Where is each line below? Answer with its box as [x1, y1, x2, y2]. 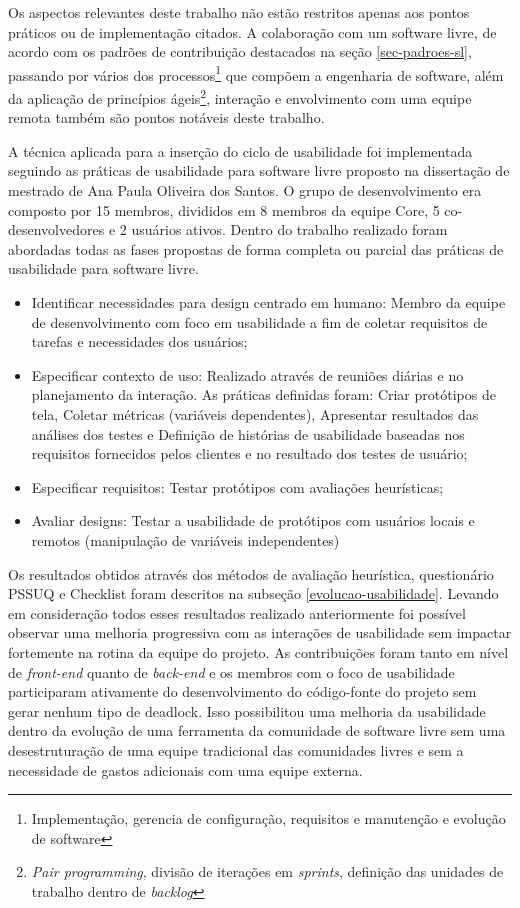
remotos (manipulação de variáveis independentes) [31, 529, 340, 550]
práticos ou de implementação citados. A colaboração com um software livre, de [8, 21, 497, 42]
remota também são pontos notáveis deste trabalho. [8, 107, 325, 128]
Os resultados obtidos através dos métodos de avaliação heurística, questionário [8, 563, 494, 584]
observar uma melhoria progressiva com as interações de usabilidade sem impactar [8, 622, 512, 643]
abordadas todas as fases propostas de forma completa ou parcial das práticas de [8, 238, 504, 259]
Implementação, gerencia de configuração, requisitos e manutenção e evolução [31, 808, 506, 829]
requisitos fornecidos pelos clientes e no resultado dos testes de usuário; [31, 443, 468, 464]
